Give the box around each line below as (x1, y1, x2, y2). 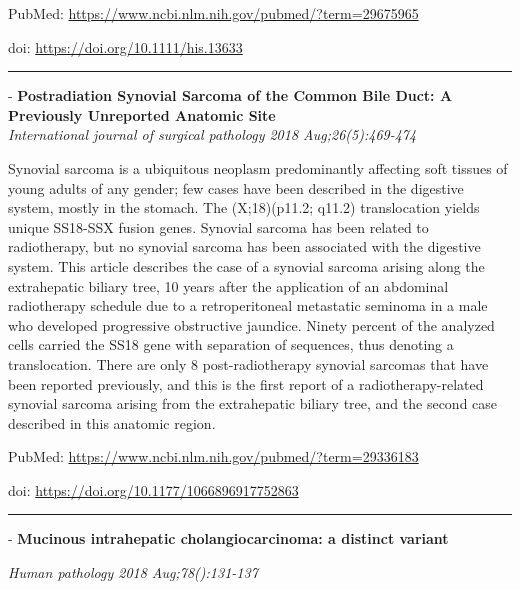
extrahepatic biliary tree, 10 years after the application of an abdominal (8, 275, 449, 296)
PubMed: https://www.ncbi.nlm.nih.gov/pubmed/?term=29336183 (8, 446, 419, 467)
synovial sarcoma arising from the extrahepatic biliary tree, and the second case (8, 393, 498, 414)
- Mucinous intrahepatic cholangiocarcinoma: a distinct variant (8, 528, 449, 549)
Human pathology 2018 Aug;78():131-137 (8, 562, 258, 583)
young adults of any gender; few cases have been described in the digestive (8, 177, 464, 198)
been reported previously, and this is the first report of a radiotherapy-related (8, 373, 484, 394)
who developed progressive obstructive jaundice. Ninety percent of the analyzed (8, 314, 495, 335)
